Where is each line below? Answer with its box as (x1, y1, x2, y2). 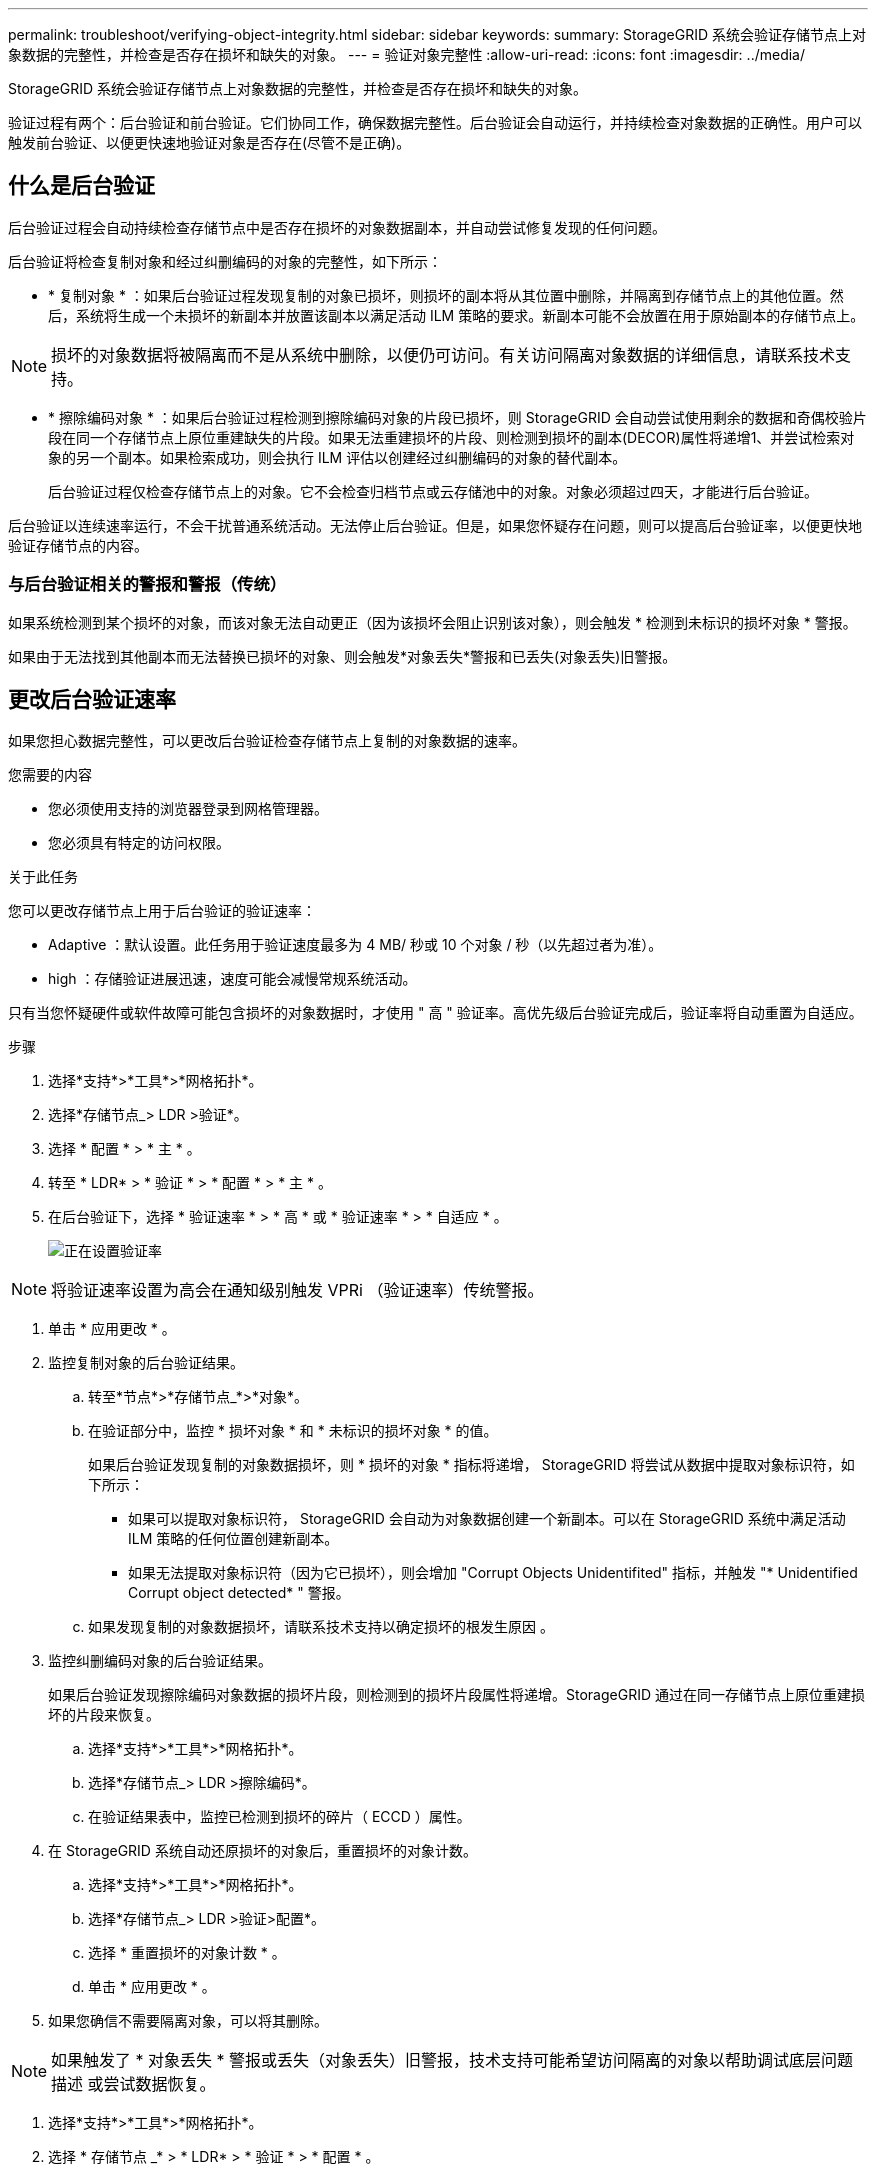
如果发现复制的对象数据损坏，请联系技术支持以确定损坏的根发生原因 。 (88, 1618, 554, 1636)
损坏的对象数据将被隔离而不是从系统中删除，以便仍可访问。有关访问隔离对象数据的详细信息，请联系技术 (51, 344, 836, 365)
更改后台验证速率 (8, 687, 176, 713)
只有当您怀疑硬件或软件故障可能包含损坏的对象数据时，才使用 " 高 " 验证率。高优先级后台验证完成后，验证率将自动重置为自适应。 (8, 1004, 863, 1022)
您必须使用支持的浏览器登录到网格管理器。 (48, 800, 328, 818)
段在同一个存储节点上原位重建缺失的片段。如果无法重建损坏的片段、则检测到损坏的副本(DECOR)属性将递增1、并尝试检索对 (48, 428, 855, 446)
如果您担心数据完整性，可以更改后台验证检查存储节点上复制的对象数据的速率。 (8, 732, 526, 750)
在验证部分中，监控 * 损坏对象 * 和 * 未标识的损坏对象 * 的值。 (88, 1422, 498, 1440)
